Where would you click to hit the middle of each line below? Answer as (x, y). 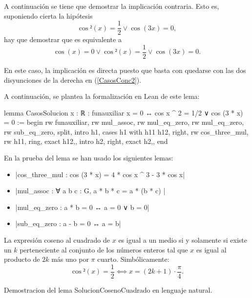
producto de (22, 259)
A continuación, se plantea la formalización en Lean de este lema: (102, 96)
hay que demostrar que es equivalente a (63, 39)
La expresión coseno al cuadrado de (57, 240)
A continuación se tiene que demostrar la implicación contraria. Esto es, (112, 6)
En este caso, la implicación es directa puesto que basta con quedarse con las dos (125, 70)
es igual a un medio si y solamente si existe (183, 240)
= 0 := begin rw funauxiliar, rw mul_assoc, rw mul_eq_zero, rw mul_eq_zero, (124, 122)
